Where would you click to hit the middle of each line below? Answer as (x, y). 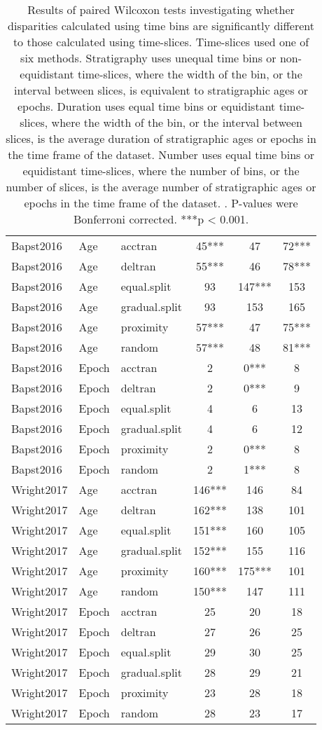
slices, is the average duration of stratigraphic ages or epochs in (161, 138)
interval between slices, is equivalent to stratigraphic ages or (161, 90)
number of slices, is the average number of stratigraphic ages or (161, 187)
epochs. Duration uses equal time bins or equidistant (147, 106)
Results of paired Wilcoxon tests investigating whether (161, 9)
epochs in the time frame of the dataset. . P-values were (161, 203)
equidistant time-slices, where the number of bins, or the (161, 171)
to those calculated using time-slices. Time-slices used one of (161, 42)
